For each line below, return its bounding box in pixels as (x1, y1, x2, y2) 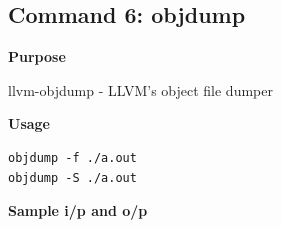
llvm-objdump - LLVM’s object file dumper (8, 79, 273, 100)
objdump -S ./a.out (8, 170, 137, 185)
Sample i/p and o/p (8, 200, 148, 221)
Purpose (8, 46, 66, 67)
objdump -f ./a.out (8, 150, 137, 165)
